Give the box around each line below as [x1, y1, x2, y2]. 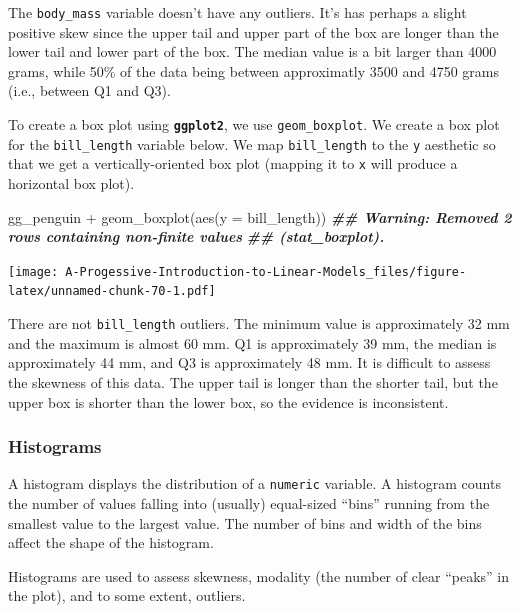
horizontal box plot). [8, 173, 135, 193]
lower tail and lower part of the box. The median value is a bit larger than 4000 [8, 41, 497, 62]
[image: [8, 264, 59, 279]
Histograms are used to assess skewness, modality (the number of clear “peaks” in [8, 565, 510, 586]
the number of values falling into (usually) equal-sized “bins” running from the [8, 493, 490, 513]
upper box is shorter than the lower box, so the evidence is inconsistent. [8, 391, 449, 412]
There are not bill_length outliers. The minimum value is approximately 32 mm [8, 313, 510, 334]
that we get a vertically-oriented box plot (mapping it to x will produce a [8, 153, 458, 174]
